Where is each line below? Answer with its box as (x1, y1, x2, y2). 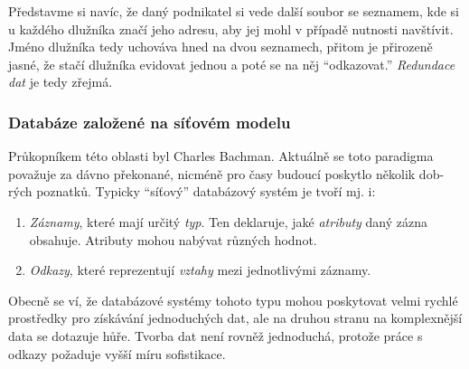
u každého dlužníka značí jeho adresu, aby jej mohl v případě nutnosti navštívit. (8, 19, 454, 38)
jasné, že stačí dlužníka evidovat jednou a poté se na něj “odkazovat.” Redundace (8, 54, 455, 73)
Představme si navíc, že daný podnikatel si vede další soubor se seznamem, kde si (8, 2, 459, 20)
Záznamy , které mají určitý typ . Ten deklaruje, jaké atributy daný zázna (29, 212, 427, 231)
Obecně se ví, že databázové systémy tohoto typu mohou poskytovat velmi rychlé (8, 290, 458, 309)
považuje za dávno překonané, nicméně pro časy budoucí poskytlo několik (8, 164, 416, 183)
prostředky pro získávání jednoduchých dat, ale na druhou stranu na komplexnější (8, 308, 463, 327)
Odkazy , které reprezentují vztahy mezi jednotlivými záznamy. (29, 260, 371, 279)
